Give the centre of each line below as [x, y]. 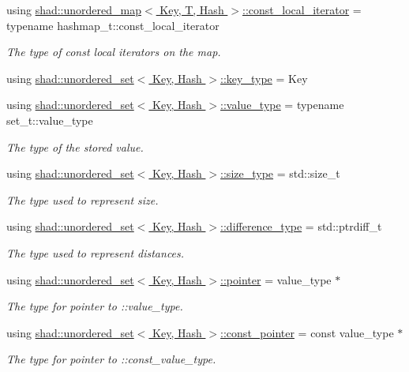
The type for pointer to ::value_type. [95, 306]
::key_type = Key [264, 78]
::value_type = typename [282, 105]
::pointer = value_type [276, 279]
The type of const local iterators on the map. [114, 52]
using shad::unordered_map [74, 9]
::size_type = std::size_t [280, 173]
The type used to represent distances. [96, 252]
